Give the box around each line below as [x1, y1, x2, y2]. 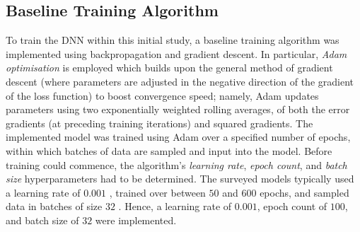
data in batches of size [6, 199, 103, 214]
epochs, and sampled [260, 185, 349, 199]
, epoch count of [257, 199, 327, 214]
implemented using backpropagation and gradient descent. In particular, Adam [6, 46, 347, 61]
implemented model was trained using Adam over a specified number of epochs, [6, 129, 351, 144]
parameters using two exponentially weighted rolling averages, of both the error [6, 102, 350, 117]
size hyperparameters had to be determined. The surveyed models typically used [6, 171, 354, 186]
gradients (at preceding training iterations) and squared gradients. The [6, 115, 313, 130]
